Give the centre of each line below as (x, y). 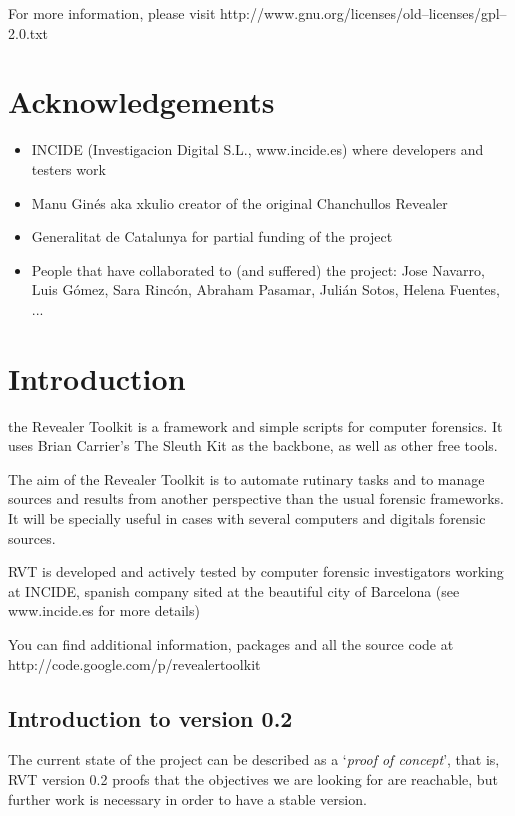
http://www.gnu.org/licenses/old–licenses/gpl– (363, 13)
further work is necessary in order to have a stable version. (187, 798)
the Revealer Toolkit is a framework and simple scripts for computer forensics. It (255, 425)
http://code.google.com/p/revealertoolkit (134, 663)
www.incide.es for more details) (104, 610)
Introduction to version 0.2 (150, 717)
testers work (68, 168)
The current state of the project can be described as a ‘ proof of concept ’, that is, (254, 759)
